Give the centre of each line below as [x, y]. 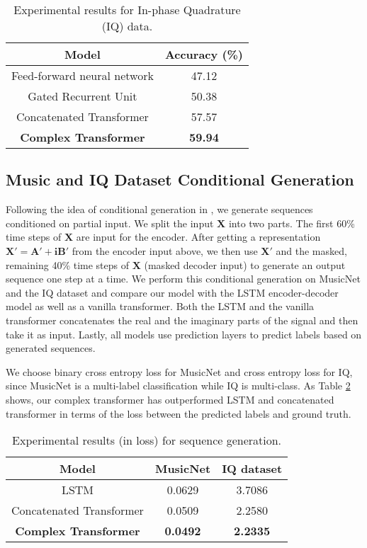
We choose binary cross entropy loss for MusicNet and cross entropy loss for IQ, [179, 371]
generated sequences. [51, 348]
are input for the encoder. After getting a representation [198, 237]
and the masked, [311, 250]
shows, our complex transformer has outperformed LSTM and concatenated [170, 399]
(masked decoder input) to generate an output [245, 264]
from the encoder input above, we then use [165, 250]
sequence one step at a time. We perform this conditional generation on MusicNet [183, 279]
